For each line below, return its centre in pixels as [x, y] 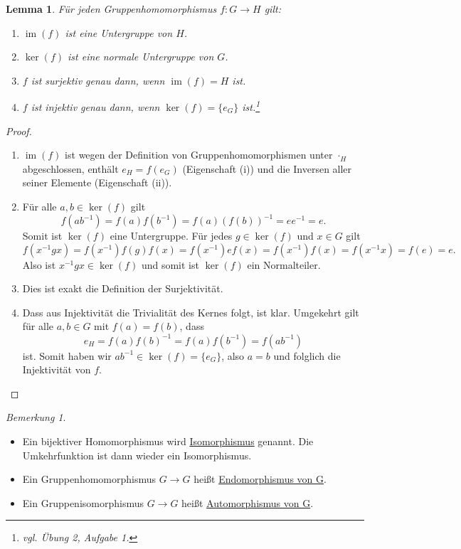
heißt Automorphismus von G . [248, 502]
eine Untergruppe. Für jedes [171, 236]
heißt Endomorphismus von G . [260, 479]
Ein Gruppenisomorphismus [83, 502]
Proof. [19, 130]
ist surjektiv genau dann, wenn [98, 80]
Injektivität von [57, 369]
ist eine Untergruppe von [119, 32]
